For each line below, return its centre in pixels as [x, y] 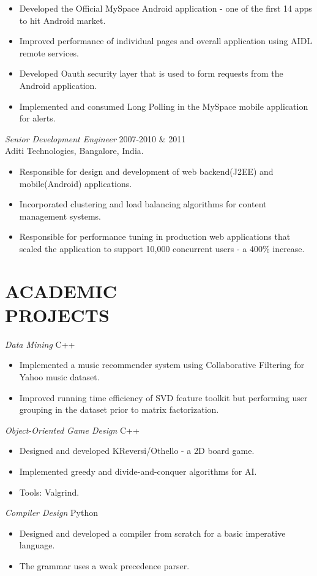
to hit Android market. [62, 20]
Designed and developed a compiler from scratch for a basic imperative [152, 533]
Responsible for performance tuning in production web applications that [155, 236]
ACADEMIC [61, 290]
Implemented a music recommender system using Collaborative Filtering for [162, 365]
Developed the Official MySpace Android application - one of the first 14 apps [166, 8]
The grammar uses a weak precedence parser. [104, 565]
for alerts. [37, 118]
